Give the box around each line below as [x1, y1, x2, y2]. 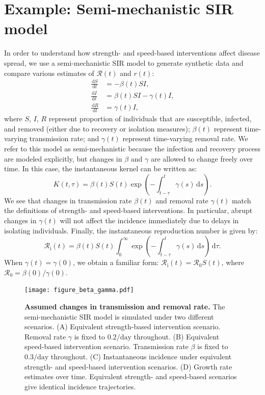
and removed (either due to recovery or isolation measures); [4, 123, 190, 134]
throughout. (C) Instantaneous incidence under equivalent [50, 351, 232, 361]
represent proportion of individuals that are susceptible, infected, [48, 113, 252, 124]
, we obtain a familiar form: [73, 257, 159, 268]
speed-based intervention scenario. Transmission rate [24, 341, 189, 352]
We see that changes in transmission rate [4, 195, 132, 205]
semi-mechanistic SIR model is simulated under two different [24, 311, 214, 322]
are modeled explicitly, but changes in [4, 153, 122, 164]
